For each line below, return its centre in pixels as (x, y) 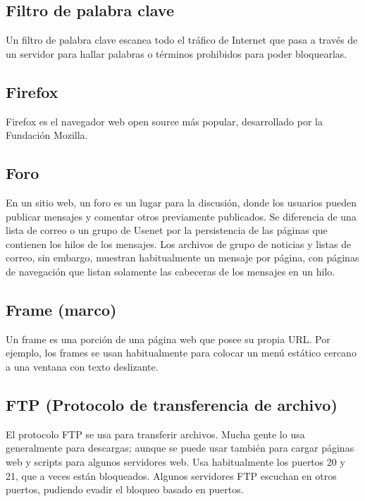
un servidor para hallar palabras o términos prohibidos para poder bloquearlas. (177, 53)
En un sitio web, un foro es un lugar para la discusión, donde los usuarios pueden (181, 202)
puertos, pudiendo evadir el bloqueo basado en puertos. (125, 489)
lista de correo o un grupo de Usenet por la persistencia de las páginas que (167, 230)
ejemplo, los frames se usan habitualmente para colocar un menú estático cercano (181, 353)
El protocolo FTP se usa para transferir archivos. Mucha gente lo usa (155, 434)
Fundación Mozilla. (47, 135)
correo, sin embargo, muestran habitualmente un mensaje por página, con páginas (182, 258)
